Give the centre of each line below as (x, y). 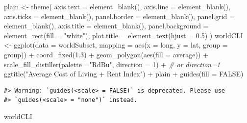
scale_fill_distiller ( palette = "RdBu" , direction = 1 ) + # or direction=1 (112, 64)
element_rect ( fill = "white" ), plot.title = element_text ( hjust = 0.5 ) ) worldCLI (123, 35)
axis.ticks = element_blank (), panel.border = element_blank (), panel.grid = (119, 16)
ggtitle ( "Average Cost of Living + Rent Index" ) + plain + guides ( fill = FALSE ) (124, 74)
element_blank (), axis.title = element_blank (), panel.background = (106, 26)
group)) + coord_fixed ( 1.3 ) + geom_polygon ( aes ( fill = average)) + (106, 54)
